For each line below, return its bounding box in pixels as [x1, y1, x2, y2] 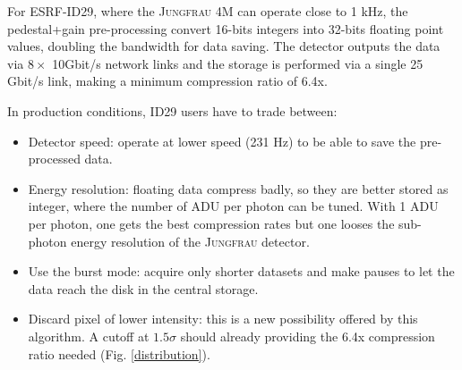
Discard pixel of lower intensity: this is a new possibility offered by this [28, 309, 418, 328]
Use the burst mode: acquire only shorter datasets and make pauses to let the [28, 262, 455, 281]
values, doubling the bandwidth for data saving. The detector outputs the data [7, 37, 441, 55]
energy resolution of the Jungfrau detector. [71, 231, 310, 250]
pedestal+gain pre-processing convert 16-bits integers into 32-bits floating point [7, 19, 444, 38]
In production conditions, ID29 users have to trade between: [7, 101, 338, 120]
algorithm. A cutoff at [28, 326, 150, 345]
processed [28, 149, 81, 168]
